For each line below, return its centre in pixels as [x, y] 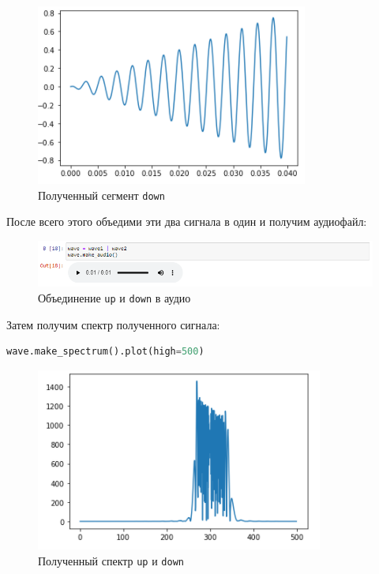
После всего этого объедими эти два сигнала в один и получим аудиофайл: [187, 221]
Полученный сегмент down [101, 195]
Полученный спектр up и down [111, 560]
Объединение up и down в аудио [114, 298]
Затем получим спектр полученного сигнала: [113, 324]
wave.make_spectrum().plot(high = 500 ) [105, 352]
